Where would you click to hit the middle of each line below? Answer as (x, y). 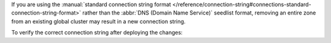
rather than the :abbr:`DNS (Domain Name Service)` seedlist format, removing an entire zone (199, 13)
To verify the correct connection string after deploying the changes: (97, 33)
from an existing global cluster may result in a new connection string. (99, 21)
